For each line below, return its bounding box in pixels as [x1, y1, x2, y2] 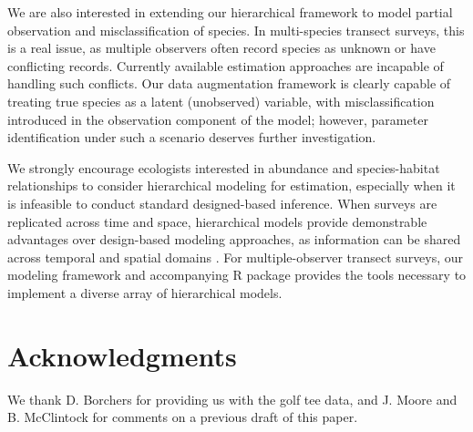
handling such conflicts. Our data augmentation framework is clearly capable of [7, 74, 451, 93]
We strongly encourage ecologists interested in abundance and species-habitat [7, 158, 440, 177]
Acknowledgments [7, 336, 237, 374]
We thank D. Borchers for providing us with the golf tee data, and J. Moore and [7, 389, 458, 408]
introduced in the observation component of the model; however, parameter [7, 109, 428, 129]
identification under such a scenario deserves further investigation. [7, 128, 376, 147]
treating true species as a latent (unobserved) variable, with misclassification [7, 91, 435, 110]
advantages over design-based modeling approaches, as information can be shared [7, 230, 461, 249]
